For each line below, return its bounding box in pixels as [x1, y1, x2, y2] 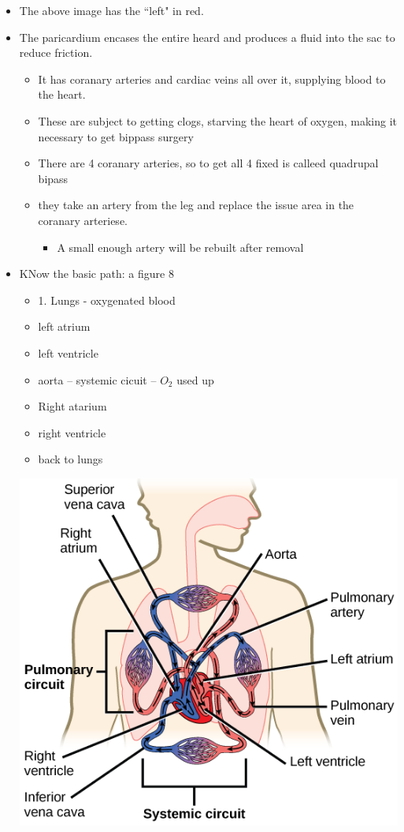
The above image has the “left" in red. [19, 2, 204, 18]
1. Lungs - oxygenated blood [38, 291, 176, 308]
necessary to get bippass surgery [38, 128, 194, 144]
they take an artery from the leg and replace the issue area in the [38, 197, 354, 213]
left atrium [38, 318, 91, 335]
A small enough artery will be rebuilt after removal [57, 238, 304, 255]
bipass [38, 170, 69, 186]
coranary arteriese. [38, 212, 128, 228]
